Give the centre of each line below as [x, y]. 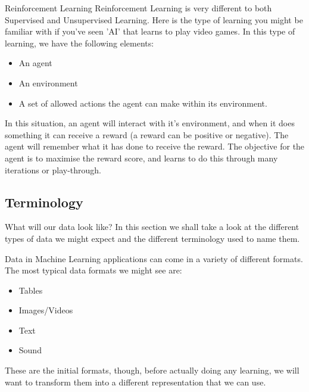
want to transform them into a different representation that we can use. [135, 382]
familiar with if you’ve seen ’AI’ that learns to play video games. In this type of [150, 31]
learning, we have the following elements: [79, 43]
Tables [31, 290]
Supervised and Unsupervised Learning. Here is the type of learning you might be [154, 19]
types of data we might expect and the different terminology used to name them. [152, 238]
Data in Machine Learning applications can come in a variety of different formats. [154, 258]
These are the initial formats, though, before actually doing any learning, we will [152, 370]
